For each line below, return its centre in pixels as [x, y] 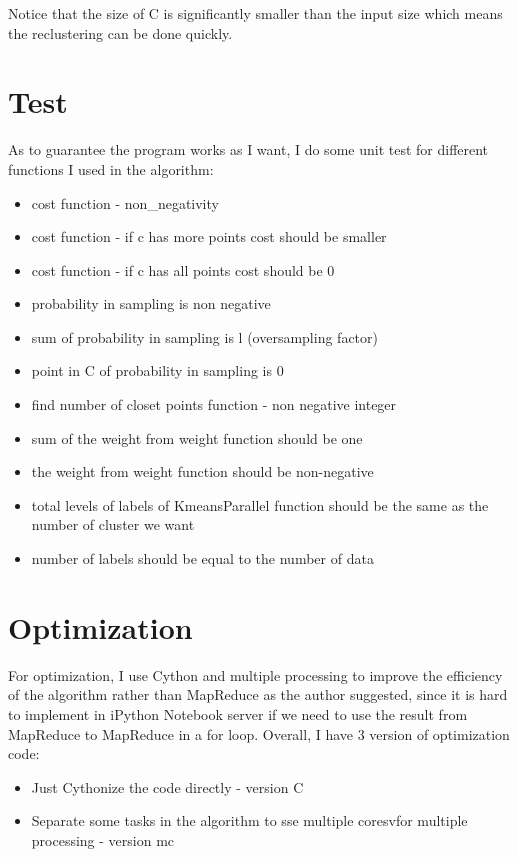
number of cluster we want [113, 524]
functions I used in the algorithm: [111, 168]
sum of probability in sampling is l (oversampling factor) [204, 336]
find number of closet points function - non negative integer [214, 404]
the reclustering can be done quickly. [120, 32]
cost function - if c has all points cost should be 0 [183, 269]
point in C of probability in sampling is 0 [157, 370]
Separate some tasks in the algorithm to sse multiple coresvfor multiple [249, 820]
